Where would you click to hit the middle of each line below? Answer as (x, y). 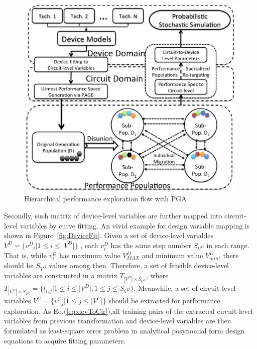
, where (157, 275)
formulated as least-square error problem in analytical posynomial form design (124, 330)
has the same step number (151, 245)
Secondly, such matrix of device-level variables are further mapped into (113, 216)
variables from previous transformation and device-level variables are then (118, 321)
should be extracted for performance (164, 301)
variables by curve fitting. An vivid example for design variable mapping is (135, 225)
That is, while (25, 255)
